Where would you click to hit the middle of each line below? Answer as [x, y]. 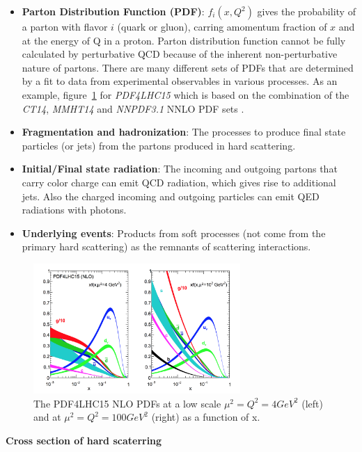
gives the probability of [306, 11]
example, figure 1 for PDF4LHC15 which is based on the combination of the [186, 94]
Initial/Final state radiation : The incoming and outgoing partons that [180, 169]
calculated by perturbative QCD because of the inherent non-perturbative [180, 54]
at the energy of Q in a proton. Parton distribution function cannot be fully [184, 40]
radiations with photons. [74, 210]
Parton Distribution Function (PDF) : [113, 11]
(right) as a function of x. [206, 417]
